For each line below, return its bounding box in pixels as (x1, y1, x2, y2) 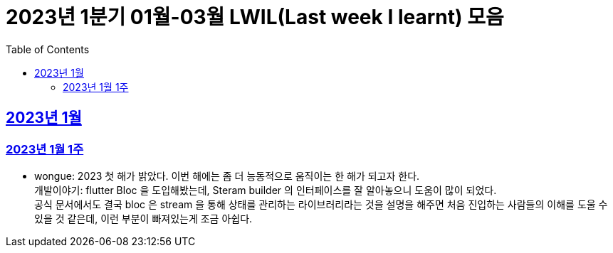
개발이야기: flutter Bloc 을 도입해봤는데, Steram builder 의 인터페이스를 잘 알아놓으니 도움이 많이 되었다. (34, 183, 497, 196)
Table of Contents (6, 43, 90, 55)
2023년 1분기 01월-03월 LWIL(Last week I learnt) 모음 (6, 5, 504, 29)
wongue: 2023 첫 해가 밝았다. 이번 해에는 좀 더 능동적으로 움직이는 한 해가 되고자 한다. (34, 169, 420, 182)
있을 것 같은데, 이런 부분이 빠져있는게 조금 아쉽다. (34, 212, 253, 225)
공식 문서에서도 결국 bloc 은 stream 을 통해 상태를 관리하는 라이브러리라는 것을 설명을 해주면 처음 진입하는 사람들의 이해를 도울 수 (34, 198, 608, 210)
